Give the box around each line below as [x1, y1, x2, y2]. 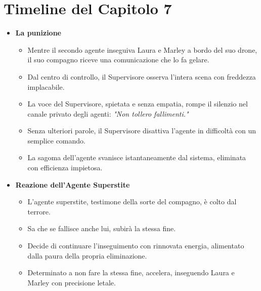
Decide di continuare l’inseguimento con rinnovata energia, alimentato [27, 240, 244, 251]
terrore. [27, 206, 51, 216]
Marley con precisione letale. [27, 277, 116, 287]
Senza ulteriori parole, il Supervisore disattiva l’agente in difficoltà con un [27, 125, 256, 136]
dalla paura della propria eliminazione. [27, 250, 147, 261]
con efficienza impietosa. [27, 162, 103, 173]
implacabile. [27, 81, 65, 92]
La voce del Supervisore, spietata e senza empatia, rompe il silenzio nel [27, 98, 248, 109]
